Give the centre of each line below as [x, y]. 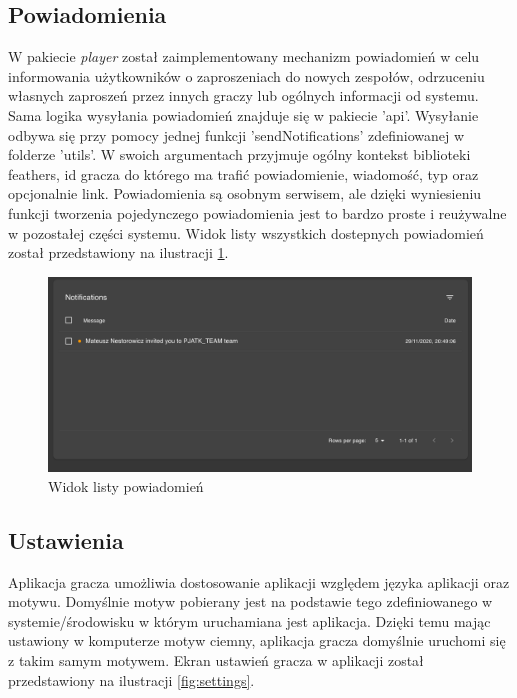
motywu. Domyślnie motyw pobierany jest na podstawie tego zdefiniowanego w [250, 601]
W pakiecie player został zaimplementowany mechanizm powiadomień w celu [244, 56]
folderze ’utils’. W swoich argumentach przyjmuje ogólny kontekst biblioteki [239, 154]
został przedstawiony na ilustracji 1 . [118, 252]
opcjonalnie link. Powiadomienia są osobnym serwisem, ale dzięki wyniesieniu [245, 193]
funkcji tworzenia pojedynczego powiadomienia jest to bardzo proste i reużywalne [257, 212]
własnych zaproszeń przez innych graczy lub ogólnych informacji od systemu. [243, 95]
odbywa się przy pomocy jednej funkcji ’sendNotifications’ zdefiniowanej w [236, 134]
